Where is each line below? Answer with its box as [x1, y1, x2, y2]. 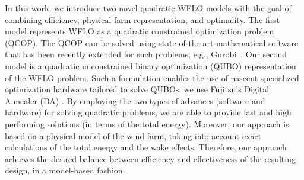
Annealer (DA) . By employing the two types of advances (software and [5, 94, 265, 107]
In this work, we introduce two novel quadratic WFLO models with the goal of [5, 2, 292, 14]
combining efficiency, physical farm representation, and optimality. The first [5, 13, 280, 25]
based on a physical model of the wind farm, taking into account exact [5, 129, 262, 142]
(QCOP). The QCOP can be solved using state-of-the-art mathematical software [5, 36, 299, 49]
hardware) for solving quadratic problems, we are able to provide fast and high [5, 106, 292, 118]
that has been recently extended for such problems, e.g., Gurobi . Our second [5, 48, 287, 60]
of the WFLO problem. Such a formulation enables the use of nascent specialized [5, 71, 299, 83]
